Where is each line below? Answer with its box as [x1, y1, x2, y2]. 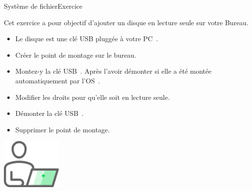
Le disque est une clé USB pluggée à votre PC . [15, 33, 158, 44]
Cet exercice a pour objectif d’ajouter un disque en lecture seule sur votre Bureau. [4, 17, 249, 27]
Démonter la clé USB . [15, 108, 84, 118]
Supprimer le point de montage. [15, 124, 110, 134]
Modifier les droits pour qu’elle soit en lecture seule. [15, 92, 170, 102]
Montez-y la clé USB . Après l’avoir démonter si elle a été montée [15, 66, 212, 76]
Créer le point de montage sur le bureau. [15, 49, 136, 60]
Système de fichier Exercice [4, 1, 83, 11]
